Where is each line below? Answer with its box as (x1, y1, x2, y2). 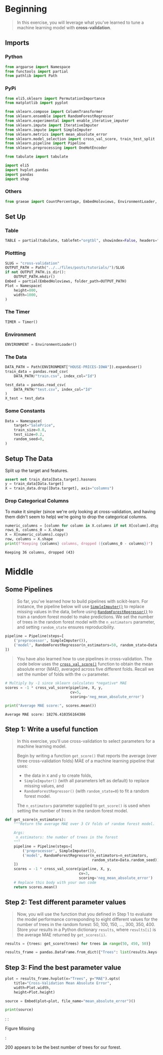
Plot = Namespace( (5, 283, 42, 288)
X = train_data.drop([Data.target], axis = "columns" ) (5, 486, 114, 491)
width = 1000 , (14, 292, 38, 297)
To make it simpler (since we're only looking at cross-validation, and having (5, 508, 156, 514)
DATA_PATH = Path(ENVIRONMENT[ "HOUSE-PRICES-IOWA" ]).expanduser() (5, 365, 142, 370)
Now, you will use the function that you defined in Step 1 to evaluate (16, 911, 153, 917)
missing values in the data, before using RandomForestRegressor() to (16, 608, 153, 614)
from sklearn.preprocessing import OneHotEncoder (5, 145, 108, 150)
